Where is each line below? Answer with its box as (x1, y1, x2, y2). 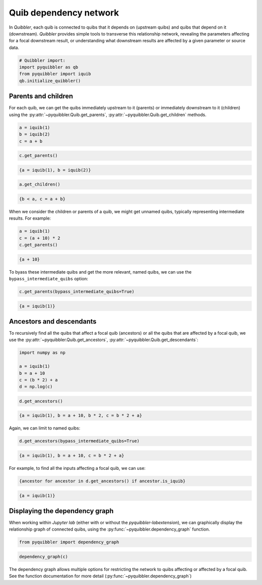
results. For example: (9, 215, 51, 221)
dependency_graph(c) (19, 554, 68, 560)
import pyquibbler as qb (19, 65, 79, 70)
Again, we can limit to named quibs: (9, 425, 81, 431)
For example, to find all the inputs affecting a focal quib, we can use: (9, 465, 146, 471)
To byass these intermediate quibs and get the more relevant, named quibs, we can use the (9, 269, 192, 275)
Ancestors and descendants (9, 317, 97, 326)
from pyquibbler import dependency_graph (19, 539, 119, 545)
